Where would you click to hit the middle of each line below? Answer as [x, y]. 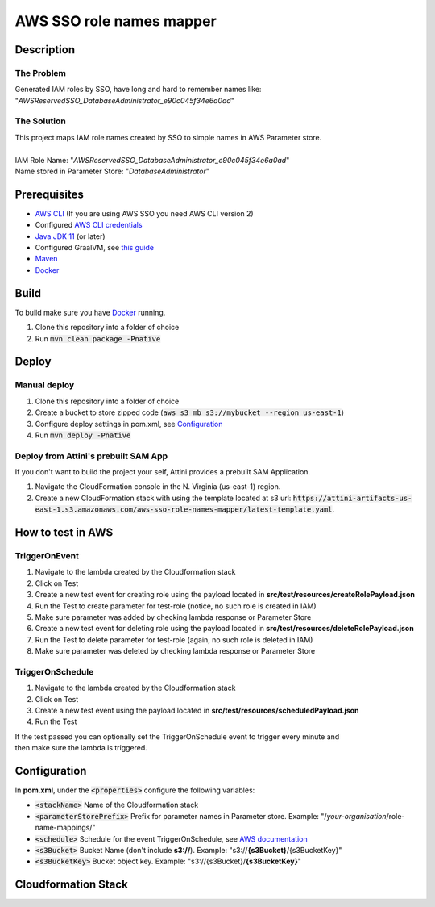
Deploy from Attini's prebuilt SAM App [91, 456]
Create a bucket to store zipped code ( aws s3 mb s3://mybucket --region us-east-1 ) [190, 412]
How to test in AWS [64, 533]
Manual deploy [45, 385]
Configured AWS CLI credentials [89, 225]
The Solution [40, 121]
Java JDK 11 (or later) [70, 236]
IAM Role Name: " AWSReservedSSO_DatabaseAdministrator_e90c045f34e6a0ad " [152, 160]
